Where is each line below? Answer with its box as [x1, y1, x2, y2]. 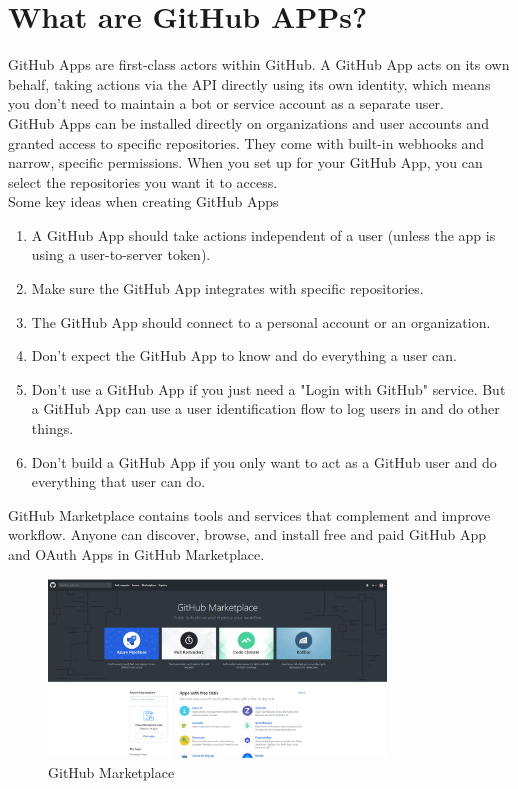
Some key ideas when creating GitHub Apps [8, 191, 279, 212]
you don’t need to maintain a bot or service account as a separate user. [8, 93, 444, 114]
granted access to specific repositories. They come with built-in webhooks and [8, 132, 485, 153]
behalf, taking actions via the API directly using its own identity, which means [8, 73, 491, 94]
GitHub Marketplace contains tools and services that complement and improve [8, 504, 491, 525]
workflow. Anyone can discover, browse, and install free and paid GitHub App [8, 524, 487, 545]
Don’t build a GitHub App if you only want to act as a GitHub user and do [31, 451, 497, 472]
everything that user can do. [31, 471, 206, 492]
